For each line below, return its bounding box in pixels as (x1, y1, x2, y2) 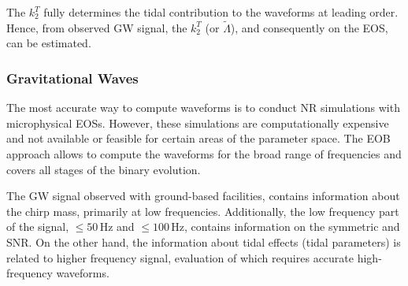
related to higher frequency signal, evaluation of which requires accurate (6, 249, 354, 266)
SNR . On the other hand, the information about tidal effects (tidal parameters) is (6, 233, 401, 250)
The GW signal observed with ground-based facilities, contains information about (6, 188, 400, 204)
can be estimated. (6, 35, 91, 51)
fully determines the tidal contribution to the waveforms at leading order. (43, 4, 399, 20)
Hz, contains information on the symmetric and (171, 218, 400, 235)
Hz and (99, 218, 135, 235)
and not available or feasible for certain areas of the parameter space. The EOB (6, 130, 391, 147)
